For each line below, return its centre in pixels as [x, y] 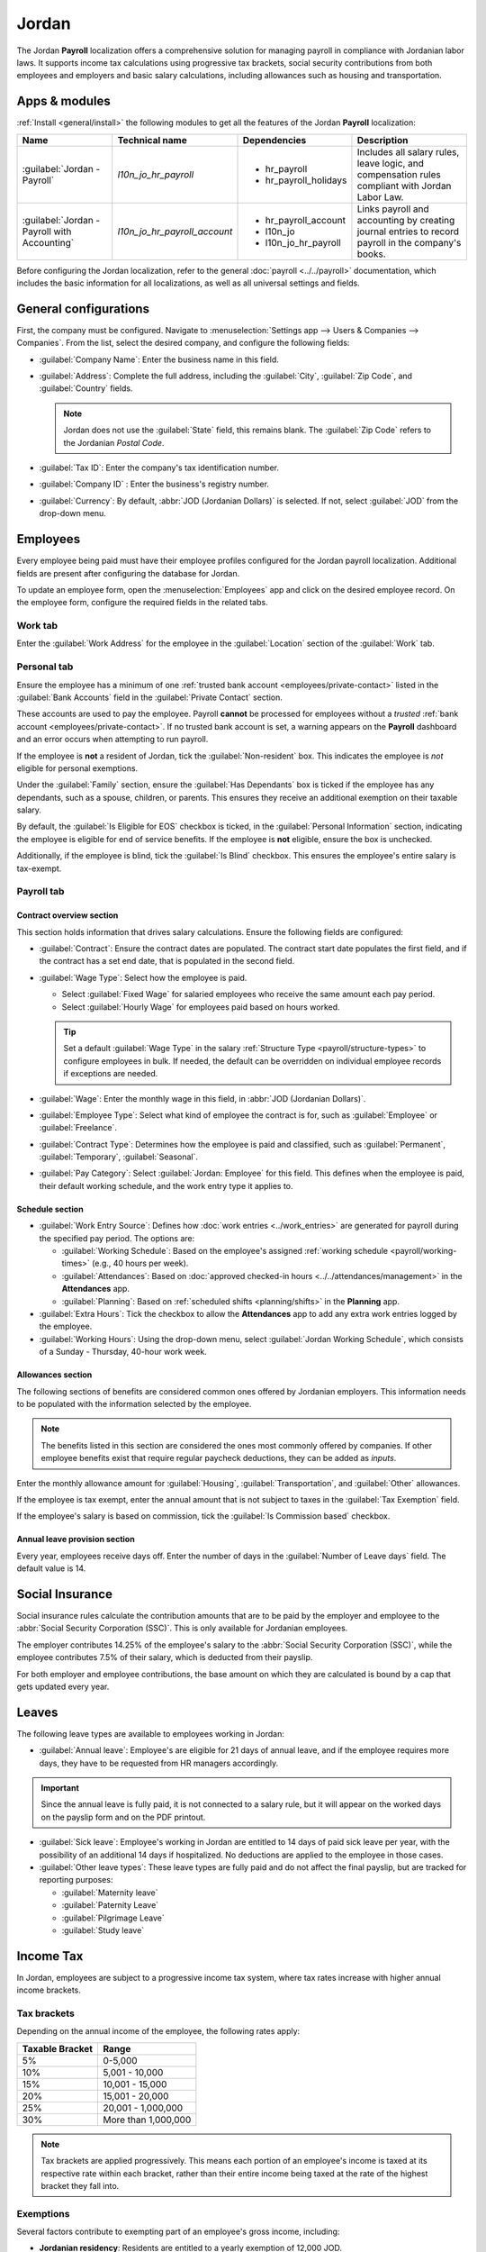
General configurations [83, 309]
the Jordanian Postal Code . [114, 442]
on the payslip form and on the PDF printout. [123, 1817]
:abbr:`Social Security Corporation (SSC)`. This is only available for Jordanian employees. [182, 1628]
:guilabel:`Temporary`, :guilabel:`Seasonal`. [118, 1157]
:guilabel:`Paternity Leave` [110, 1905]
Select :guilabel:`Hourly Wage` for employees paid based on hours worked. [201, 1007]
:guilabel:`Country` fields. [86, 388]
